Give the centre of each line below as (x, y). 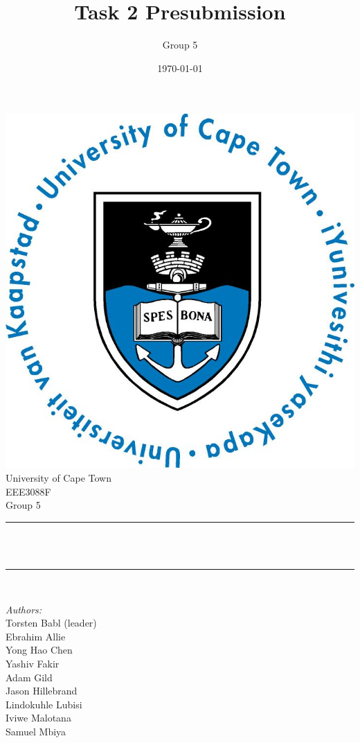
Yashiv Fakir (33, 663)
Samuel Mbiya (36, 731)
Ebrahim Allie (36, 636)
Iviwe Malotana (38, 718)
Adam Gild (29, 677)
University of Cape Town (58, 477)
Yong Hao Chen (39, 650)
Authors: (24, 609)
